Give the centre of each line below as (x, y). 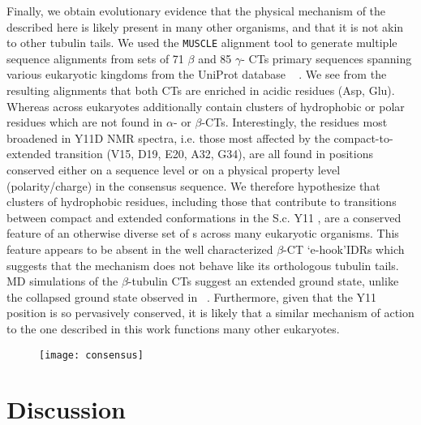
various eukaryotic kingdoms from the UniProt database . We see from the (197, 74)
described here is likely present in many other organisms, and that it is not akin (205, 26)
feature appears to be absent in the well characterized (140, 249)
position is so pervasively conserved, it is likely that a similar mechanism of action (210, 313)
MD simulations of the (62, 281)
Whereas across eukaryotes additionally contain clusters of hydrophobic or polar (206, 106)
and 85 (215, 58)
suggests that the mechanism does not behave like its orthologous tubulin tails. (203, 265)
